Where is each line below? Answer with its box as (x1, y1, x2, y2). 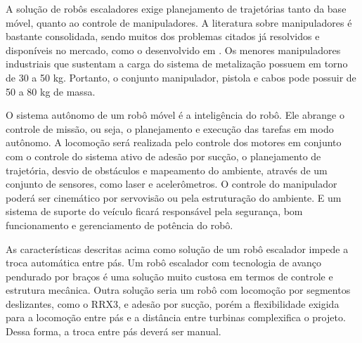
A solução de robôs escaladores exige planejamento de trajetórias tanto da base (6, 1, 347, 15)
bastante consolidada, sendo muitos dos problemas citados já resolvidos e (6, 29, 320, 44)
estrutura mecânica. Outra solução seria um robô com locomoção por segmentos (6, 283, 351, 297)
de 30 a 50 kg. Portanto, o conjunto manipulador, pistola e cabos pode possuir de (6, 70, 356, 84)
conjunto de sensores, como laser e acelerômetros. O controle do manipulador (6, 176, 337, 191)
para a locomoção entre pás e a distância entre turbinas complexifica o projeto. (6, 310, 346, 325)
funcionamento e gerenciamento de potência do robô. (6, 217, 233, 232)
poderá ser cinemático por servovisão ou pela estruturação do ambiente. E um (6, 190, 342, 205)
